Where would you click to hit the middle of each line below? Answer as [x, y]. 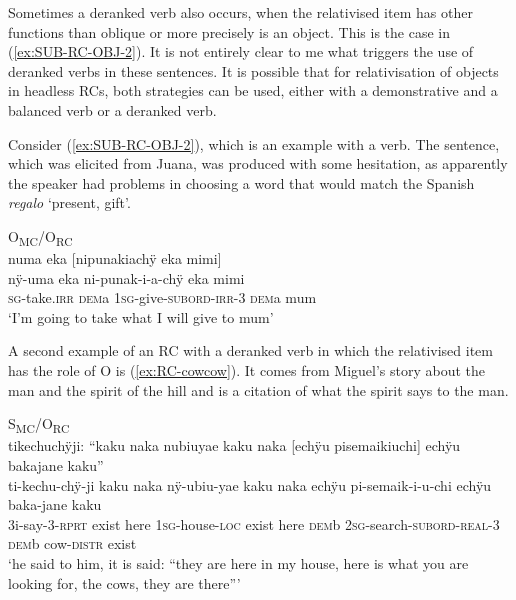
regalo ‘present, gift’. [69, 202]
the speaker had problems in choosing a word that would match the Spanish [241, 182]
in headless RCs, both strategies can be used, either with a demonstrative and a [253, 90]
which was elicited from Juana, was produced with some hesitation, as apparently [258, 163]
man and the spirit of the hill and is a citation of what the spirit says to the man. [258, 389]
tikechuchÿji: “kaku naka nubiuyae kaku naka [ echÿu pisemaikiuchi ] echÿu [234, 445]
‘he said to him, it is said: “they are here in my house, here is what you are [238, 562]
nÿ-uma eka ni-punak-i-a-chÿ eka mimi [126, 277]
